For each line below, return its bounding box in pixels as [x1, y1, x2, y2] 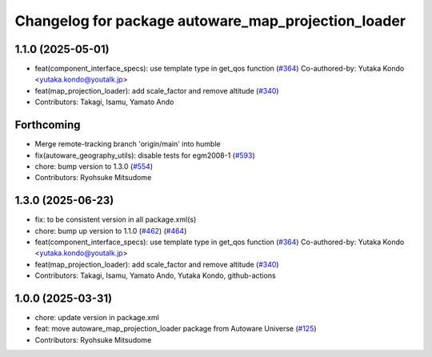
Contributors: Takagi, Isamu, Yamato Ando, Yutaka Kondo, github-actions [34, 271, 276, 280]
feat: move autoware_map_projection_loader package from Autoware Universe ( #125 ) [34, 324, 317, 334]
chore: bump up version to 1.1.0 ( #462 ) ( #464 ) [34, 226, 187, 235]
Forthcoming [14, 118, 81, 132]
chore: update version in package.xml [34, 313, 159, 323]
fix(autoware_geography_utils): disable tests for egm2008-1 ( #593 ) [34, 150, 255, 160]
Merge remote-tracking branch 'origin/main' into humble [34, 139, 221, 149]
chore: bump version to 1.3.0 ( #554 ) [34, 161, 154, 171]
